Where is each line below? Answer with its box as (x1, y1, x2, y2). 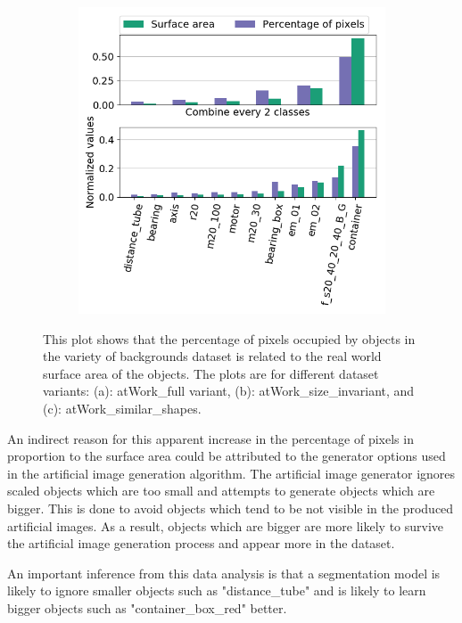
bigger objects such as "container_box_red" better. (7, 598, 287, 617)
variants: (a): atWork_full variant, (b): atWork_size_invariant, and (43, 381, 415, 400)
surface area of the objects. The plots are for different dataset (43, 364, 379, 382)
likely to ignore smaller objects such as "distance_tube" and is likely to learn (7, 581, 426, 600)
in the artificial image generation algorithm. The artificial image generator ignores (7, 463, 456, 482)
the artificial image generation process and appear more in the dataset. (7, 534, 395, 553)
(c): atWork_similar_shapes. (43, 398, 202, 417)
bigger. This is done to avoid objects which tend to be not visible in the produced (7, 498, 454, 517)
